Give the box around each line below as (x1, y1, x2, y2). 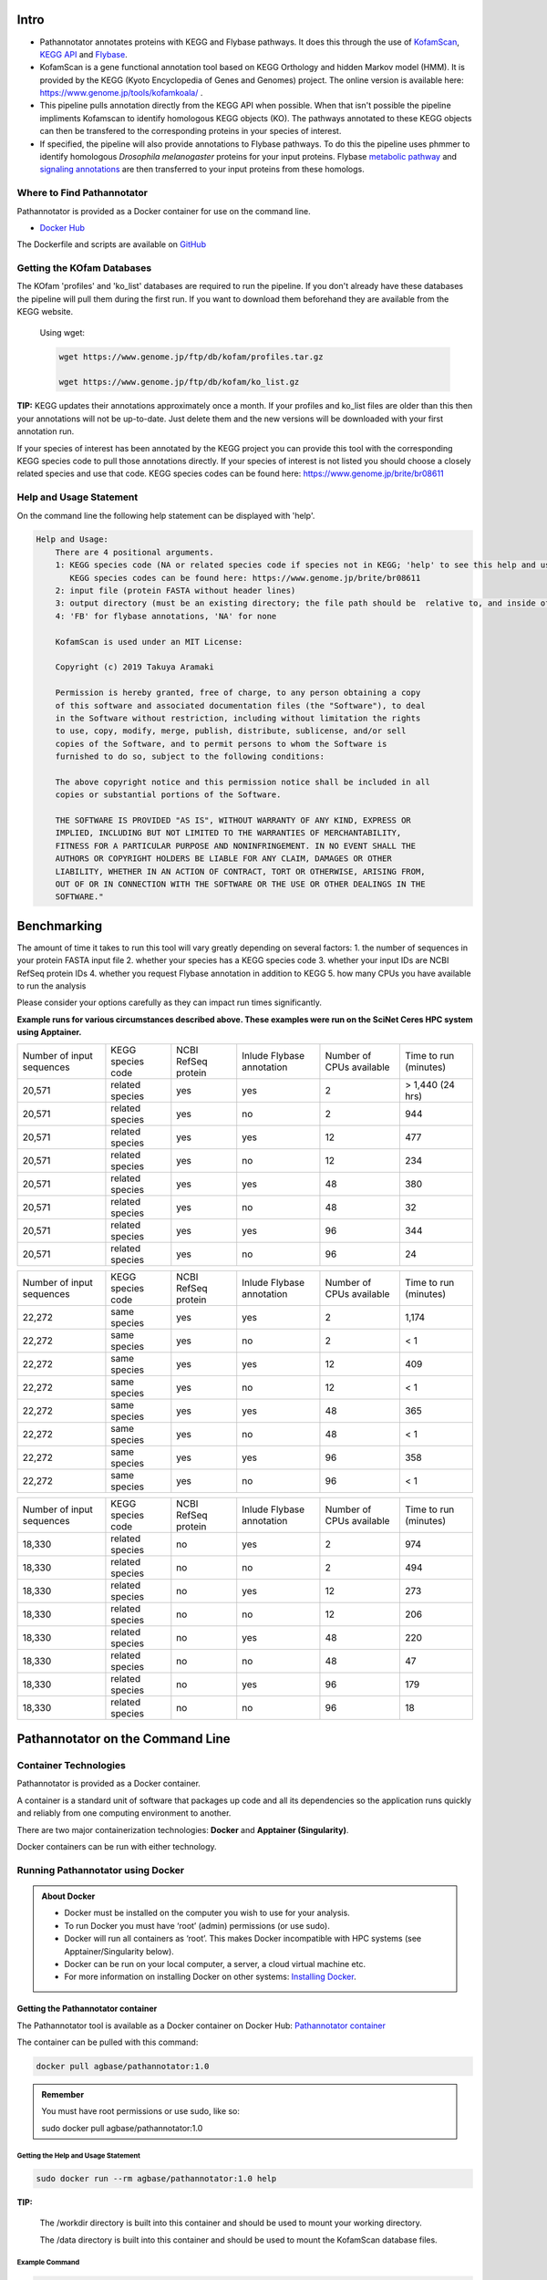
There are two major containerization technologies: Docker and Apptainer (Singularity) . (16, 1824, 349, 1835)
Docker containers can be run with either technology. (16, 1840, 218, 1851)
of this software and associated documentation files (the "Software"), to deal (55, 700, 426, 710)
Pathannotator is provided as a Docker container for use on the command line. (16, 205, 311, 216)
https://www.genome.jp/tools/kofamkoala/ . (39, 88, 203, 98)
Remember (41, 2089, 85, 2100)
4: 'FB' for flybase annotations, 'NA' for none (55, 611, 277, 621)
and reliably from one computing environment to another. (16, 1808, 232, 1819)
